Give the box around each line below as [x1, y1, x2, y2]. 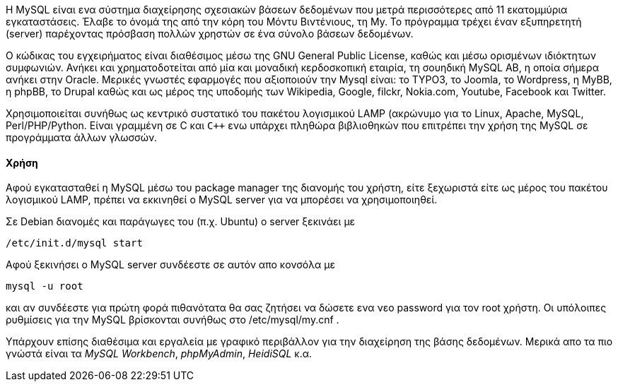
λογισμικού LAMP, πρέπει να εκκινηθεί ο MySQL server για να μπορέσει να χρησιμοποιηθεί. [6, 194, 438, 206]
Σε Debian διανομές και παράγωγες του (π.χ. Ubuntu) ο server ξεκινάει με [6, 215, 356, 228]
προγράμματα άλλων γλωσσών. [6, 131, 157, 143]
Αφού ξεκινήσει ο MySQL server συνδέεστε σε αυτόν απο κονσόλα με [6, 258, 336, 271]
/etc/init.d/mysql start [6, 237, 143, 249]
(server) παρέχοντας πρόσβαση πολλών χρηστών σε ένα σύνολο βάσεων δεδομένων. [6, 28, 414, 40]
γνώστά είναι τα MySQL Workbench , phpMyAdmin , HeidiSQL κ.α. [6, 347, 313, 360]
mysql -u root [6, 280, 83, 292]
